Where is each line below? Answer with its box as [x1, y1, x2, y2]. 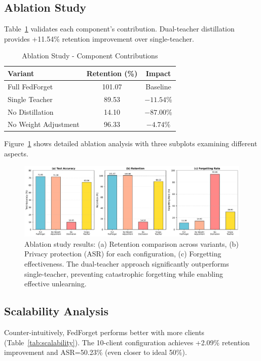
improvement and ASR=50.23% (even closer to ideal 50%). [4, 347, 187, 357]
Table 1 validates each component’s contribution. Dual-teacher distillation [4, 23, 235, 34]
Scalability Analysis [4, 303, 108, 319]
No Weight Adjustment [8, 119, 80, 129]
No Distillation [8, 106, 54, 117]
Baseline [145, 81, 171, 91]
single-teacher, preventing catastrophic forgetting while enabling [24, 268, 223, 279]
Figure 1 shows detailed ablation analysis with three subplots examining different [4, 138, 257, 149]
